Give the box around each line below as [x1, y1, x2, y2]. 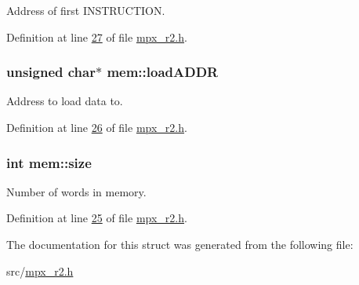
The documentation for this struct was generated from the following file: [6, 236, 354, 252]
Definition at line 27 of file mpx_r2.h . [6, 28, 187, 45]
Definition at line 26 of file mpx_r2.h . [6, 119, 187, 135]
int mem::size [6, 152, 92, 172]
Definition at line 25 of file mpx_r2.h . [6, 210, 187, 226]
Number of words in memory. [6, 183, 147, 199]
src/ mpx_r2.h [6, 262, 74, 279]
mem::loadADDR [107, 62, 219, 82]
